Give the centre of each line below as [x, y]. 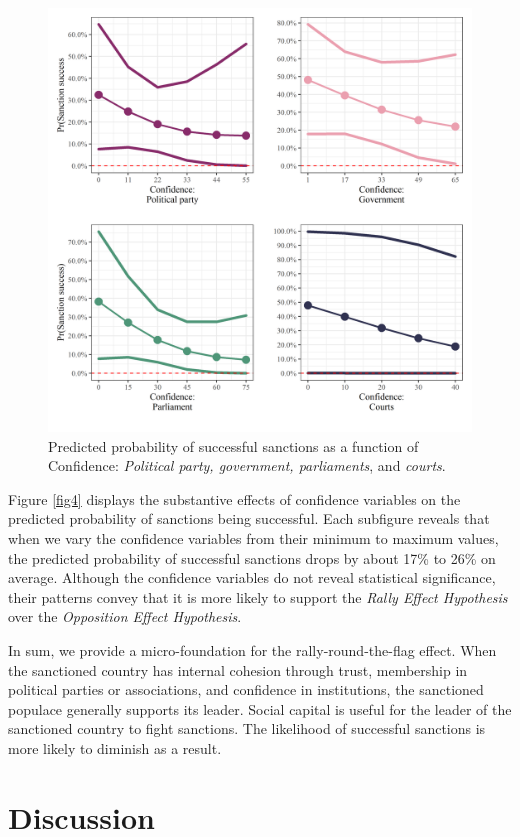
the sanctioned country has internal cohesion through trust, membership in [238, 669]
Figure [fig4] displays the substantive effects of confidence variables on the [234, 498]
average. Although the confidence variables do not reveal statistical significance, [252, 577]
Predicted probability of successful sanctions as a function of [233, 445]
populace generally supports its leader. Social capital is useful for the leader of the [260, 708]
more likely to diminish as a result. [115, 747]
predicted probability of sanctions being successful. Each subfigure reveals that [249, 518]
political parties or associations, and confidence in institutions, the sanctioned [246, 689]
